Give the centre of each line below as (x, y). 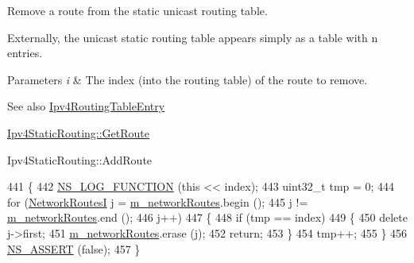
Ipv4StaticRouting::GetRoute (79, 132)
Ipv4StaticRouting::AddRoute (80, 159)
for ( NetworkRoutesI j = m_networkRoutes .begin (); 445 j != (158, 201)
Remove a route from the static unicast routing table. (137, 10)
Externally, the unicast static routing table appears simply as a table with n (193, 37)
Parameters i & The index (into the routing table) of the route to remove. (188, 79)
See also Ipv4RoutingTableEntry (86, 106)
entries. (25, 53)
